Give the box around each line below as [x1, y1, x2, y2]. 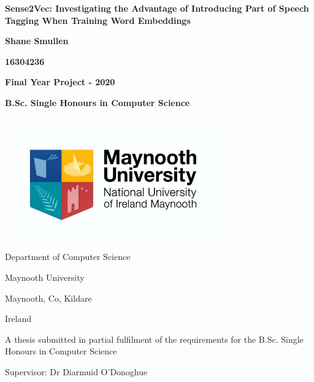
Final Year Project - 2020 [5, 75, 115, 88]
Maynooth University [5, 270, 85, 283]
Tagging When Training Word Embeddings [5, 13, 191, 26]
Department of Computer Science [5, 250, 131, 263]
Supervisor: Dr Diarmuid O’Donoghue [5, 365, 148, 378]
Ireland [5, 312, 32, 325]
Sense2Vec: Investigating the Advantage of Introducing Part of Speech [5, 2, 309, 14]
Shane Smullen [5, 34, 69, 47]
